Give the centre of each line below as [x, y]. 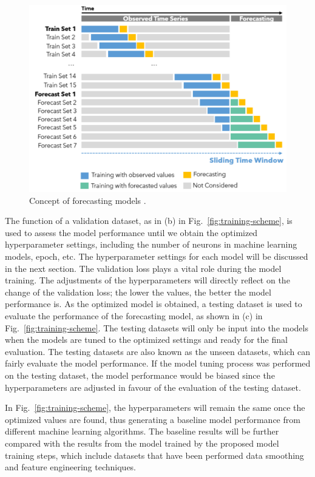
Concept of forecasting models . [88, 200]
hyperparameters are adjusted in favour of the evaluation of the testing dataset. [153, 387]
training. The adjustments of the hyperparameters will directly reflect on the [147, 280]
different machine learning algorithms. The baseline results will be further [142, 431]
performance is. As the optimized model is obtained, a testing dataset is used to [154, 304]
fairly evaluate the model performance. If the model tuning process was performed [158, 363]
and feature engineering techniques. [71, 467]
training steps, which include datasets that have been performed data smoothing [154, 455]
